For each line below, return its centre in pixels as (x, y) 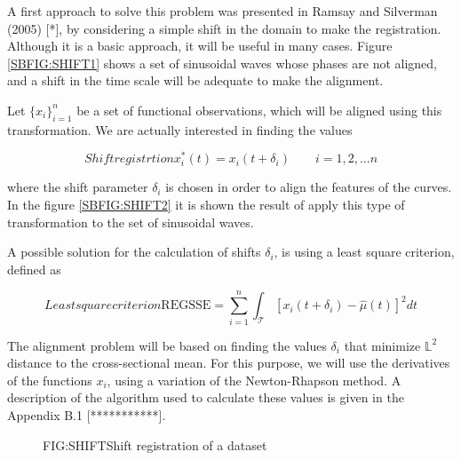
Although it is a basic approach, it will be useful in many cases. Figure (200, 46)
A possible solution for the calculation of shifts (134, 252)
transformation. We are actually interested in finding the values (180, 129)
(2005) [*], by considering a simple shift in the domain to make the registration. (224, 28)
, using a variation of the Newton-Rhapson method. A (254, 380)
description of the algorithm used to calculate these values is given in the (206, 397)
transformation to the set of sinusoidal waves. (131, 222)
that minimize (382, 345)
